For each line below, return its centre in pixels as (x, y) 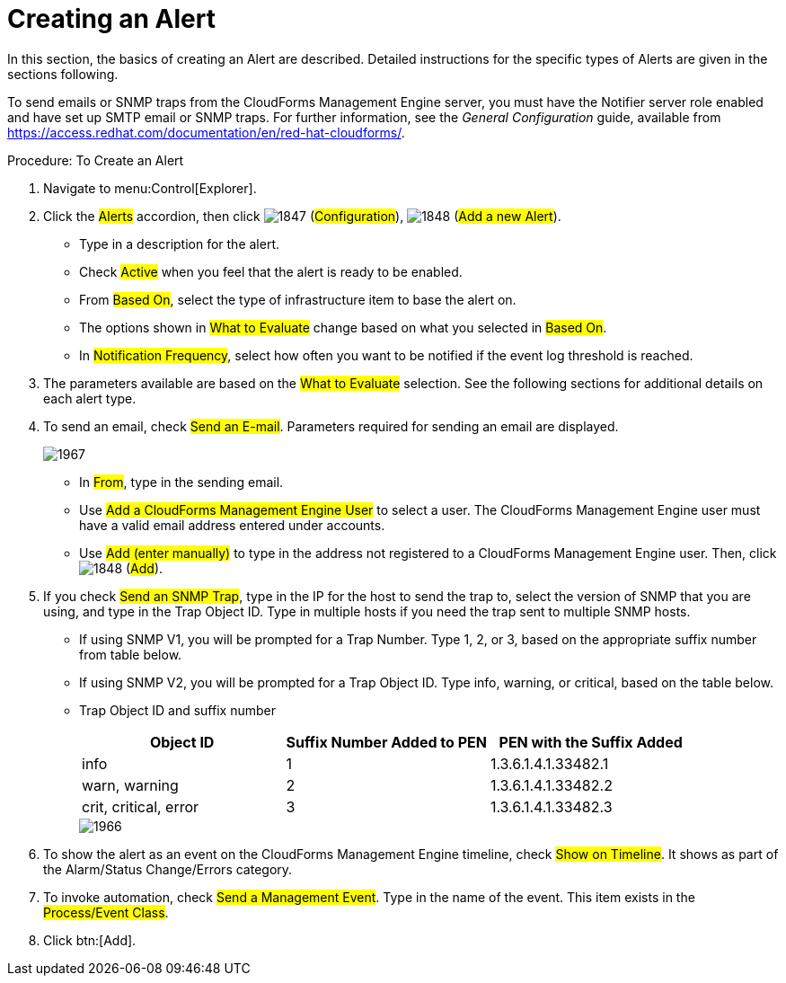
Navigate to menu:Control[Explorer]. (150, 188)
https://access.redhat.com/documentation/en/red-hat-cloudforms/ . (206, 132)
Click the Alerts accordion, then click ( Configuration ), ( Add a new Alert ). (302, 216)
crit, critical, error (141, 806)
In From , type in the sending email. (181, 482)
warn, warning (130, 785)
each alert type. (90, 398)
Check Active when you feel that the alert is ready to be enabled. (271, 271)
